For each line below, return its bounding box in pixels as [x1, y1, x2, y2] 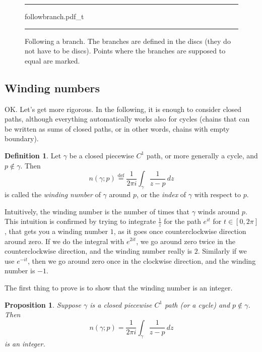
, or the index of [137, 189, 186, 199]
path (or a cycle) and [165, 299, 230, 310]
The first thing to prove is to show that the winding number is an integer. [5, 282, 233, 292]
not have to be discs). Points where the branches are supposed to [25, 45, 226, 56]
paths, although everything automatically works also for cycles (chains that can [5, 113, 250, 124]
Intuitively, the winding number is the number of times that [5, 206, 189, 216]
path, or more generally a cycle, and [146, 150, 258, 160]
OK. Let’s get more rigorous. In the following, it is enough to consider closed [5, 103, 242, 114]
